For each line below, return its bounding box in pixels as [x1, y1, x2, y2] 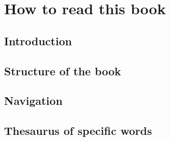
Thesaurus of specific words [4, 123, 152, 138]
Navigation [4, 93, 63, 108]
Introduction [4, 33, 72, 48]
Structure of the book [4, 63, 121, 78]
